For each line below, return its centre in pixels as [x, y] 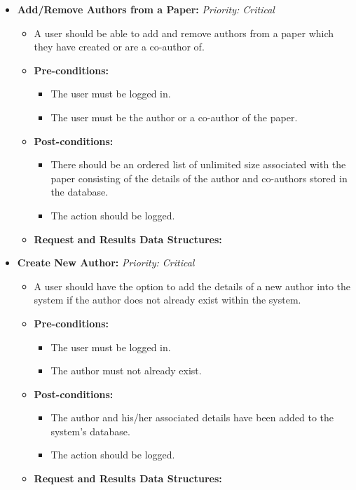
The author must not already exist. [126, 370]
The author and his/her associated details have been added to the [192, 417]
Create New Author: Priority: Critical [106, 263]
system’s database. [90, 431]
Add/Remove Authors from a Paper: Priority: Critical [146, 9]
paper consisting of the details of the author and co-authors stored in [199, 178]
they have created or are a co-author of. [119, 47]
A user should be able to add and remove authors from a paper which [184, 33]
